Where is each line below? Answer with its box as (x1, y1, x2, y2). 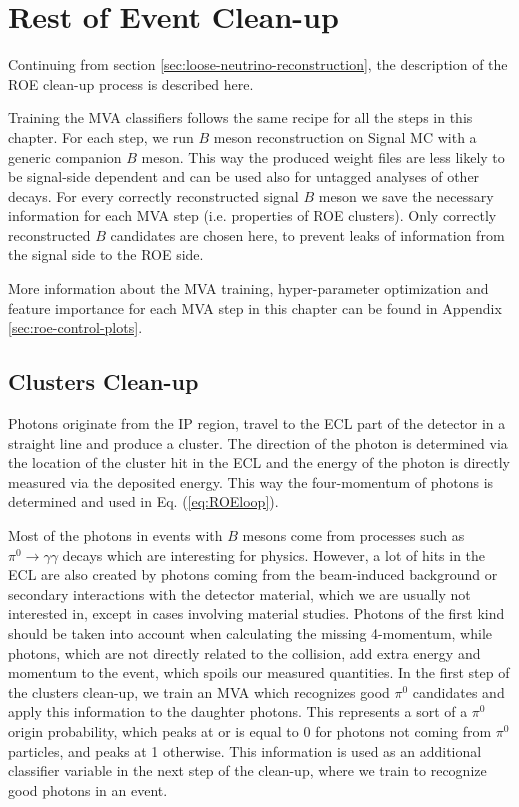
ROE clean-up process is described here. (8, 73, 254, 94)
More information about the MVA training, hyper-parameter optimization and (8, 278, 489, 299)
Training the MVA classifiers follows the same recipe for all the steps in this (8, 107, 473, 128)
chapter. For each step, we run (8, 126, 194, 147)
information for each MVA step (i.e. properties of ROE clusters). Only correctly (8, 205, 497, 226)
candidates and (412, 681, 505, 702)
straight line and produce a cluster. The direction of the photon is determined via (8, 432, 508, 453)
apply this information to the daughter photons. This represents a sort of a (8, 701, 468, 722)
